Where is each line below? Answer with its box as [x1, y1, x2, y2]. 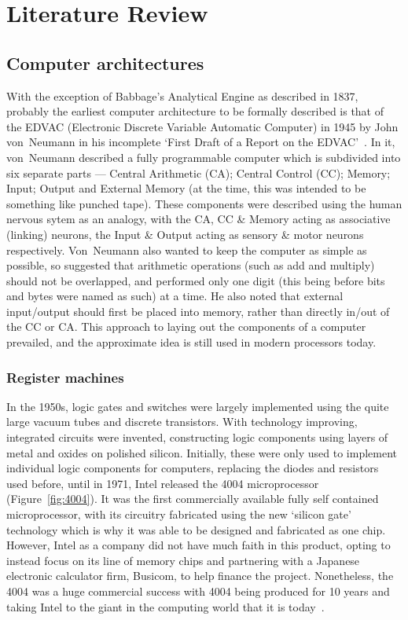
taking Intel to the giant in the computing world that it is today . [6, 598, 325, 614]
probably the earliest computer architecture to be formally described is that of [6, 103, 384, 119]
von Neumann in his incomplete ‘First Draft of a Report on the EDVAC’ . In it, [6, 134, 395, 150]
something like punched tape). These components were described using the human [6, 195, 402, 211]
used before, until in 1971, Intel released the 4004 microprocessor [6, 475, 319, 491]
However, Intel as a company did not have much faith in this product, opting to [6, 537, 391, 553]
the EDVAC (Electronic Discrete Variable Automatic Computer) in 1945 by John [6, 118, 399, 134]
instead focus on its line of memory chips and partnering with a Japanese [6, 552, 360, 568]
